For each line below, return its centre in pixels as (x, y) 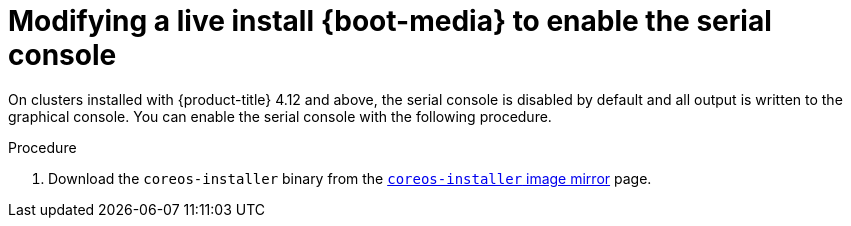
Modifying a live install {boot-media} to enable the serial (390, 21)
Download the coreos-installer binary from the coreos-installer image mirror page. (350, 178)
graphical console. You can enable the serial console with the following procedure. (280, 116)
